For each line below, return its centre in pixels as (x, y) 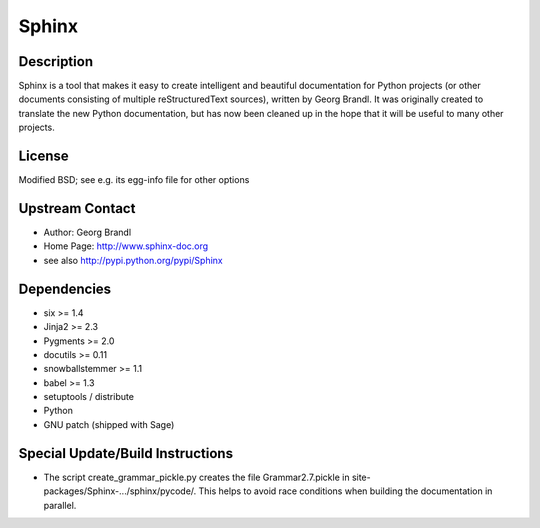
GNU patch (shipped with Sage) (109, 424)
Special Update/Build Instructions (126, 453)
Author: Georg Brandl (87, 232)
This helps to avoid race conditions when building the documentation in (345, 491)
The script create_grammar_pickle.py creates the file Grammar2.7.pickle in (196, 477)
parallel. (60, 505)
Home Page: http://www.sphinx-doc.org (126, 246)
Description (56, 61)
